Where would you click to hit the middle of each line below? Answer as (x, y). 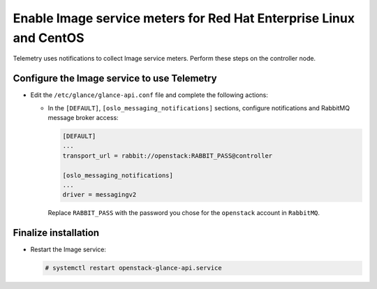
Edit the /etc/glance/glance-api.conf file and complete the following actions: (149, 95)
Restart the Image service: (68, 250)
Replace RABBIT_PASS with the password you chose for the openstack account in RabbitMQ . (184, 213)
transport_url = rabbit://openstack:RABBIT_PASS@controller (168, 156)
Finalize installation (56, 233)
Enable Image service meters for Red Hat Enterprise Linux (184, 18)
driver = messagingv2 (99, 195)
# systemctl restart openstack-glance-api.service (134, 268)
